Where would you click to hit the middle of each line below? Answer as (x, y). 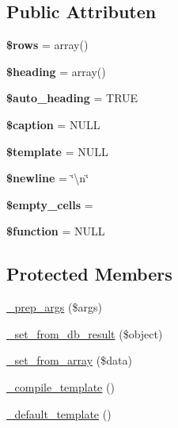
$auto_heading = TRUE (72, 98)
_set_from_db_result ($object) (85, 333)
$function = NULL (56, 231)
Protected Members (89, 274)
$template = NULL (57, 151)
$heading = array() (56, 71)
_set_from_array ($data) (69, 360)
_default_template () (59, 413)
